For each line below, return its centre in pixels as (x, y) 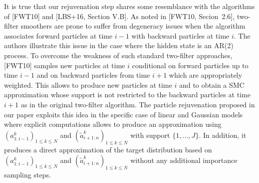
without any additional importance (184, 160)
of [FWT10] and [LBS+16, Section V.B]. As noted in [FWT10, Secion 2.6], (119, 16)
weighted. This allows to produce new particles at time (88, 84)
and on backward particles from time (93, 75)
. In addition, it (222, 135)
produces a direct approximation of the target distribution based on (108, 149)
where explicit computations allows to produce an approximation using (113, 124)
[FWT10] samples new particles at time (65, 65)
